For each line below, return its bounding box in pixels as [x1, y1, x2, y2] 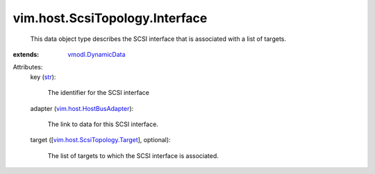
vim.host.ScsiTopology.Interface [12, 10, 208, 26]
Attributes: [12, 63, 43, 71]
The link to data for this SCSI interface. [47, 120, 159, 128]
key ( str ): [30, 73, 56, 81]
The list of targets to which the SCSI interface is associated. [47, 151, 219, 159]
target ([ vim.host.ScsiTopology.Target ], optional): [30, 136, 171, 144]
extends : [12, 50, 40, 58]
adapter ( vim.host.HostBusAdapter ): [30, 104, 134, 112]
